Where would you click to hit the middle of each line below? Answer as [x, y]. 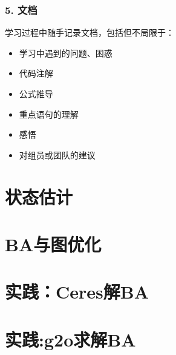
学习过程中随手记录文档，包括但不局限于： [90, 32]
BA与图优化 [53, 244]
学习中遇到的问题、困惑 [66, 52]
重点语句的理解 [49, 114]
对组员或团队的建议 [57, 154]
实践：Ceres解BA [77, 292]
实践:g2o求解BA [70, 339]
